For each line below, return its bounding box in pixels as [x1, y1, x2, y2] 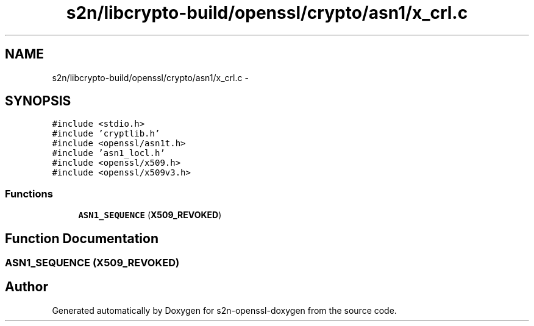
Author [5, 279, 48, 295]
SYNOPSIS [5, 93, 71, 109]
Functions [5, 187, 53, 200]
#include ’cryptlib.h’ [52, 129, 160, 139]
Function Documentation [5, 230, 158, 246]
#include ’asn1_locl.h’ [52, 148, 165, 158]
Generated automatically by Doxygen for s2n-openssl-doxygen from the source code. [52, 305, 397, 316]
